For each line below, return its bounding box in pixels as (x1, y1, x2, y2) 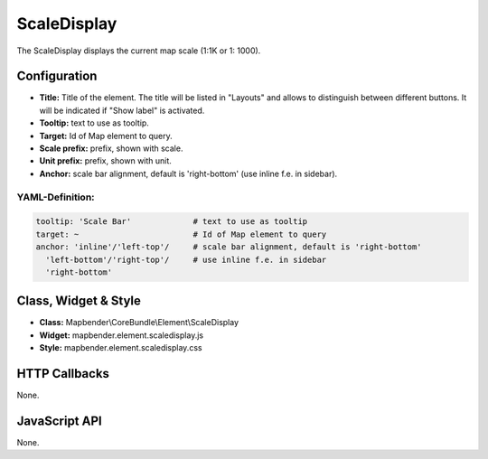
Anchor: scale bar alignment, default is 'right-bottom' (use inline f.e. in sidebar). (39, 168, 338, 179)
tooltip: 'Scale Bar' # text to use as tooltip (35, 217, 308, 227)
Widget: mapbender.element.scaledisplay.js (39, 330, 203, 341)
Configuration (16, 69, 98, 84)
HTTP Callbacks (16, 366, 110, 381)
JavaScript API (16, 413, 103, 428)
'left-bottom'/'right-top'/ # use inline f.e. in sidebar (45, 254, 327, 265)
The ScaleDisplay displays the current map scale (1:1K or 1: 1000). (16, 45, 261, 56)
